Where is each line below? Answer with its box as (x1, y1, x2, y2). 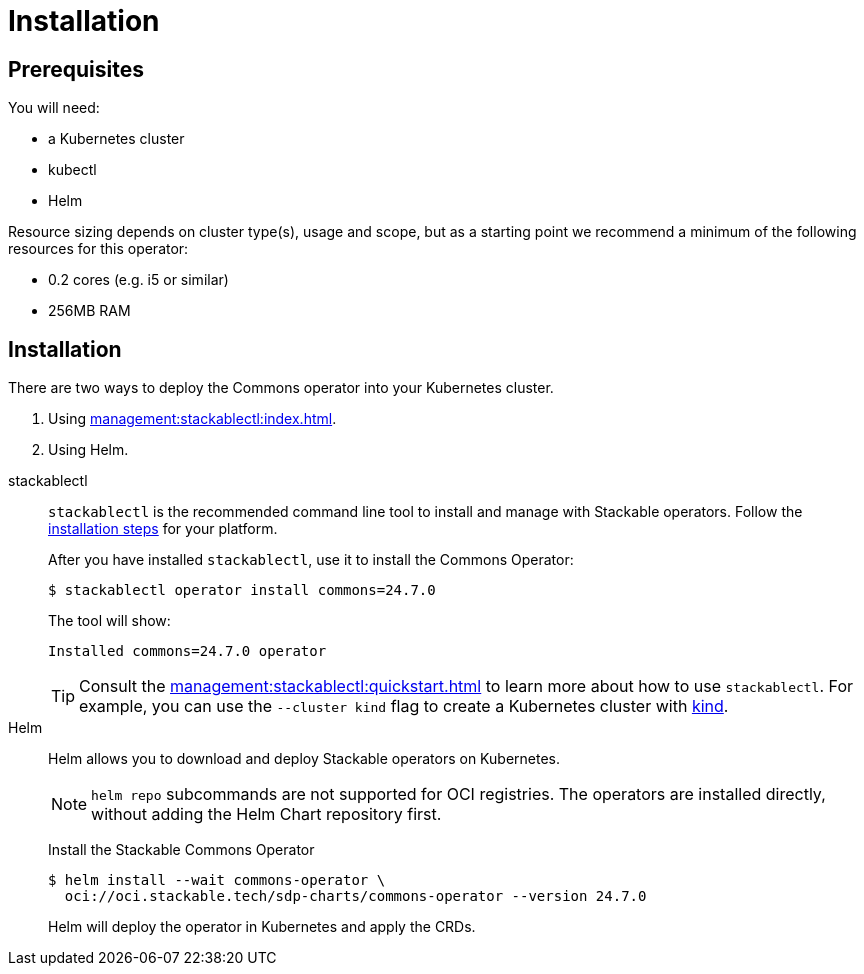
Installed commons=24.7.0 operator (48, 643, 327, 660)
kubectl (48, 161, 97, 179)
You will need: (8, 99, 100, 117)
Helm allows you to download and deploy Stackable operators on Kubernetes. (48, 750, 561, 768)
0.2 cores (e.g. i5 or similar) (48, 271, 229, 289)
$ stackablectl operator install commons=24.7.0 (48, 582, 436, 599)
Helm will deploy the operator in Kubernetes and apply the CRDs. (48, 918, 476, 936)
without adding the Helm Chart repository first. (91, 804, 442, 825)
